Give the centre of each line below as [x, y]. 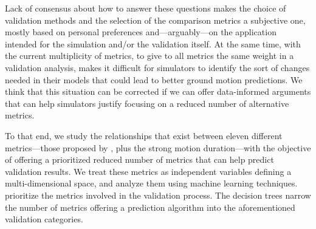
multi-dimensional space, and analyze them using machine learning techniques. [151, 183]
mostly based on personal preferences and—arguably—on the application [141, 32]
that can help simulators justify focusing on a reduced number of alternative [147, 103]
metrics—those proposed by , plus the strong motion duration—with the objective [158, 147]
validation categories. [44, 219]
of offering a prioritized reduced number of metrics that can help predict [139, 159]
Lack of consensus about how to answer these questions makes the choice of [146, 8]
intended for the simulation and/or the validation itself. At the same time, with [153, 43]
